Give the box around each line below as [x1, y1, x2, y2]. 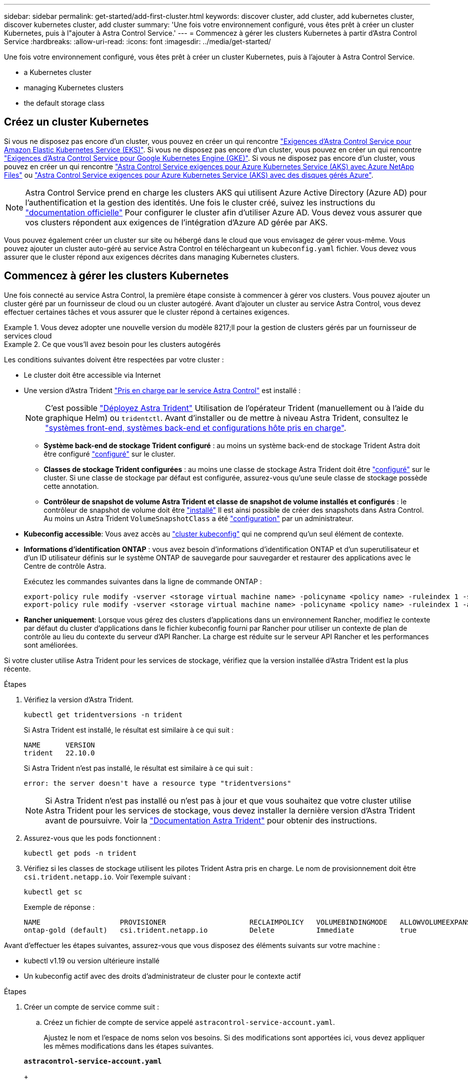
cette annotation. [44, 481, 99, 490]
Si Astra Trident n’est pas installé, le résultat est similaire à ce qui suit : [24, 763, 253, 772]
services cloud [4, 331, 52, 340]
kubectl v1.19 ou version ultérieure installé [24, 956, 160, 965]
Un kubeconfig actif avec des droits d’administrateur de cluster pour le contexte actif [24, 971, 301, 980]
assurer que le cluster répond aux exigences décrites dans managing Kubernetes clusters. [4, 252, 299, 261]
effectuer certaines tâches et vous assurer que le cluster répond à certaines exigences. [4, 307, 290, 316]
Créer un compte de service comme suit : [24, 1002, 159, 1011]
